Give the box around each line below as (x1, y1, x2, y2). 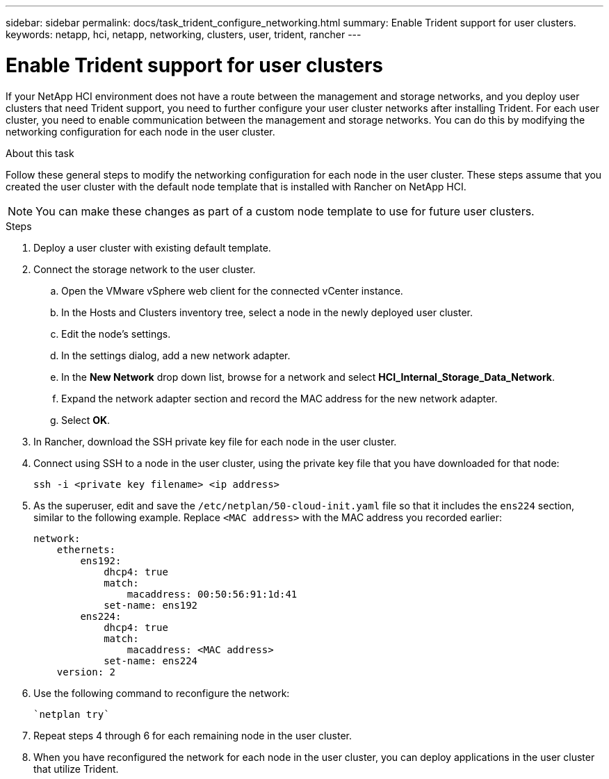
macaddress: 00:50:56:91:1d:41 (127, 588, 298, 600)
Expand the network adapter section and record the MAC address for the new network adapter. (61, 392, 498, 404)
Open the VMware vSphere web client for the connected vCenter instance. (61, 284, 403, 297)
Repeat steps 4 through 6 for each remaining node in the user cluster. (33, 729, 352, 741)
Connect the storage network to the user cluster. (33, 263, 256, 275)
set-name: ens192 (104, 599, 198, 611)
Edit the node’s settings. (61, 327, 171, 340)
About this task (6, 147, 74, 159)
